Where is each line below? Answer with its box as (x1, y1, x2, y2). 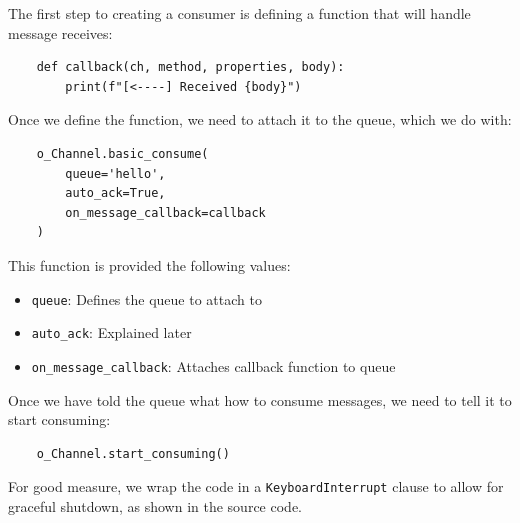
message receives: (8, 22, 113, 43)
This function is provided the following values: (8, 254, 291, 275)
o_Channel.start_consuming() (36, 446, 230, 461)
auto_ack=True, (65, 186, 166, 201)
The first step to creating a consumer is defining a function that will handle (8, 3, 471, 23)
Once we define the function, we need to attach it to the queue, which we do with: (8, 109, 512, 130)
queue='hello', (65, 166, 166, 181)
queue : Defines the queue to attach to (31, 288, 262, 309)
